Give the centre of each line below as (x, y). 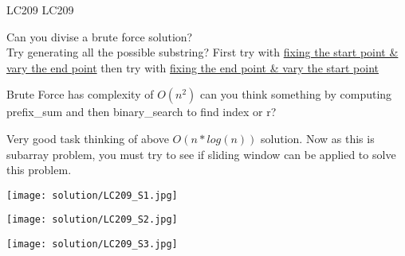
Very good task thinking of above (88, 138)
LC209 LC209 (40, 10)
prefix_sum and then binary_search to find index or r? (142, 112)
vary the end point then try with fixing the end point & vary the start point (193, 67)
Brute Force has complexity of (80, 94)
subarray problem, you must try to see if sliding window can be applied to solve (201, 154)
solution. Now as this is (318, 138)
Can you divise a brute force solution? (100, 36)
